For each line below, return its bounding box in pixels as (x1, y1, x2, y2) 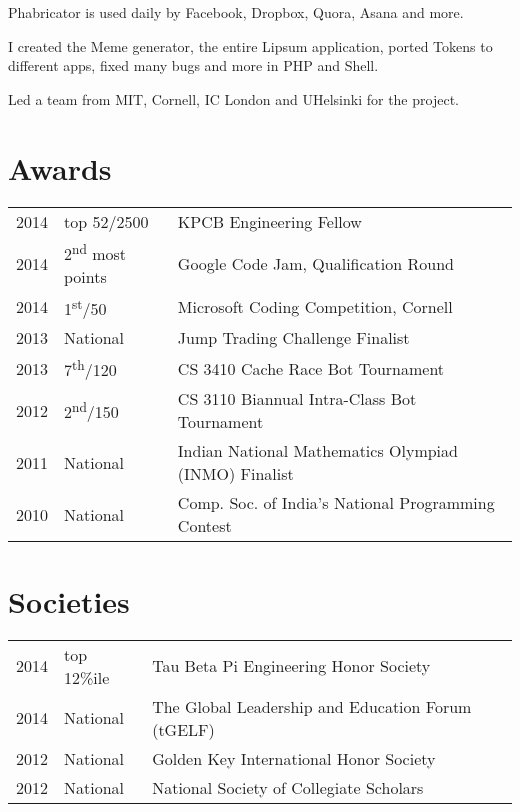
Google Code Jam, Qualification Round (177, 251, 454, 275)
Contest (177, 514, 232, 538)
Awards (8, 147, 112, 188)
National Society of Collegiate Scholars (152, 775, 424, 799)
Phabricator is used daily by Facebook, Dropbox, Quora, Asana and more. (8, 2, 464, 22)
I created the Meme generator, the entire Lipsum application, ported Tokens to (8, 35, 493, 56)
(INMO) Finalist (177, 462, 294, 486)
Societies (8, 580, 130, 621)
